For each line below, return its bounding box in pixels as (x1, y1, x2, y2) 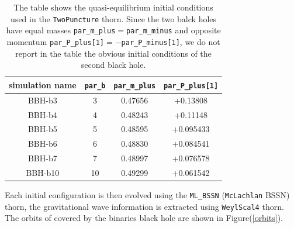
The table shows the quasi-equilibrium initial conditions (13, 1, 213, 13)
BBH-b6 (27, 137, 57, 150)
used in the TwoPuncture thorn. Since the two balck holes (11, 12, 217, 25)
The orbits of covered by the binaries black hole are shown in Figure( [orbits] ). (5, 212, 283, 224)
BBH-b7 (27, 152, 57, 164)
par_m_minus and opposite (126, 24, 221, 36)
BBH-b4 (27, 108, 57, 120)
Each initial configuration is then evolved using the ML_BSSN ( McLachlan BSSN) (5, 188, 290, 201)
